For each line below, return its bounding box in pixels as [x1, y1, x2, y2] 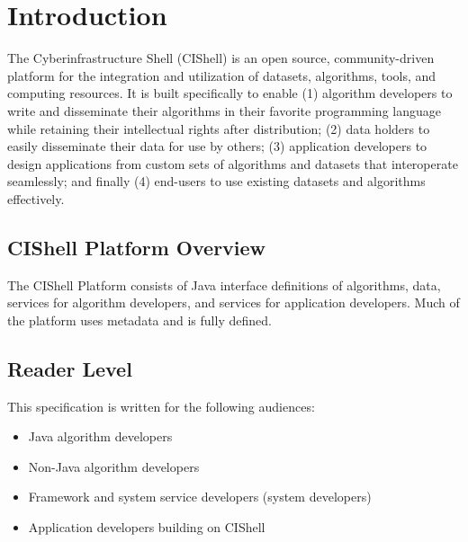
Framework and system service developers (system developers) [28, 487, 372, 506]
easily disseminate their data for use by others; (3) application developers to [7, 137, 427, 155]
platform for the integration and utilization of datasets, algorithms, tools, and [7, 66, 436, 84]
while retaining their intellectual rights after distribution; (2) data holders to [7, 119, 430, 138]
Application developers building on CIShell [28, 518, 265, 537]
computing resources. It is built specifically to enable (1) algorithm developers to [7, 84, 453, 102]
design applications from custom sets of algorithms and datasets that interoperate [7, 154, 458, 173]
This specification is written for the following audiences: [7, 396, 315, 415]
